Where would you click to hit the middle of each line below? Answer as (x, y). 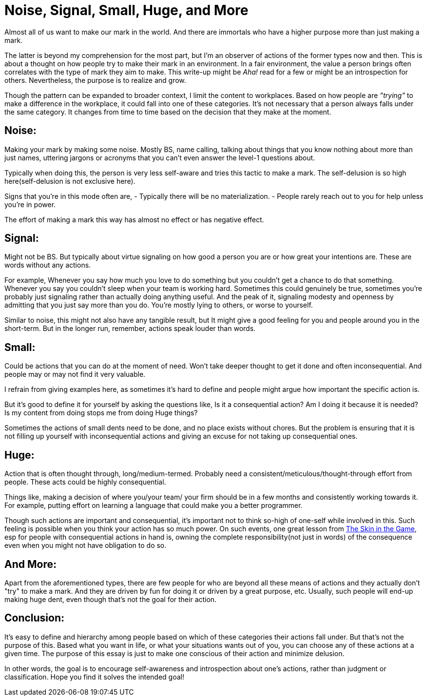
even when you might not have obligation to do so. (86, 545)
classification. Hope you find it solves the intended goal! (94, 677)
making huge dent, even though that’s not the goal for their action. (111, 599)
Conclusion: (35, 618)
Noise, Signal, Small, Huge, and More (126, 10)
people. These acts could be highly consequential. (85, 482)
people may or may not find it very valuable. (75, 374)
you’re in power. (30, 204)
